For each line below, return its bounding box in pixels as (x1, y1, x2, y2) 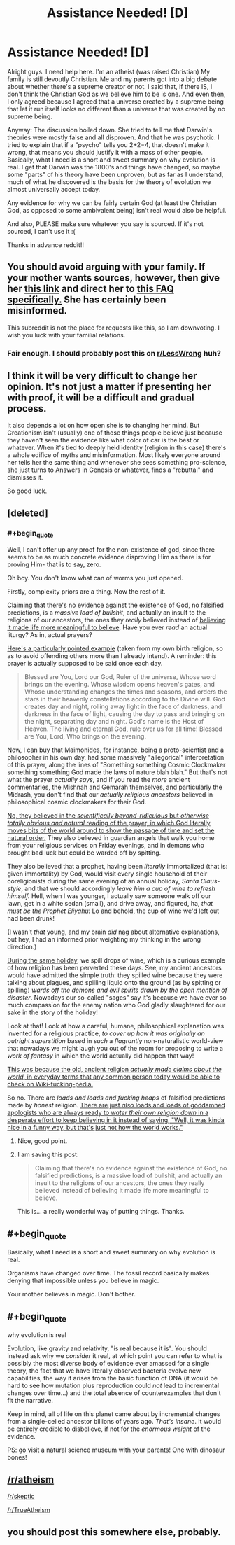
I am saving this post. (17, 1150, 79, 1159)
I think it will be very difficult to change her (7, 370, 197, 382)
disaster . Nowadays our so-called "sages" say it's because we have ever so (7, 993, 227, 1002)
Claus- (200, 877, 220, 886)
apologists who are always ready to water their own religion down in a (7, 1108, 209, 1117)
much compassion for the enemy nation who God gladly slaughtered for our (7, 1001, 226, 1009)
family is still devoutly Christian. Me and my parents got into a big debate (7, 75, 218, 83)
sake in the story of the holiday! (7, 1008, 98, 1016)
